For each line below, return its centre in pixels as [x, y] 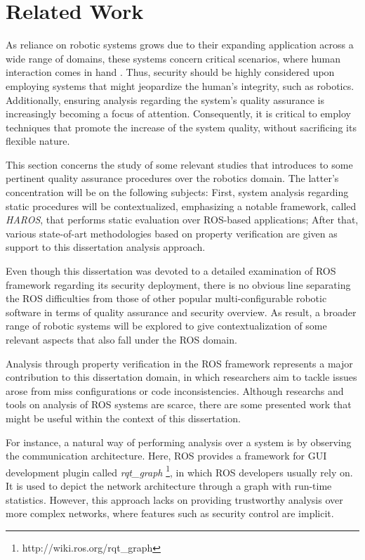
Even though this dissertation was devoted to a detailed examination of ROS [171, 271]
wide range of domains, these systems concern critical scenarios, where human [173, 58]
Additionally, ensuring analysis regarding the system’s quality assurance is [165, 99]
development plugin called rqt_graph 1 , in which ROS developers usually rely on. [179, 471]
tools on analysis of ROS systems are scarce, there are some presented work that [179, 404]
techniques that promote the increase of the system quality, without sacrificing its [181, 127]
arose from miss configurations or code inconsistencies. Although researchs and [175, 390]
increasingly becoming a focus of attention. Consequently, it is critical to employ [178, 113]
